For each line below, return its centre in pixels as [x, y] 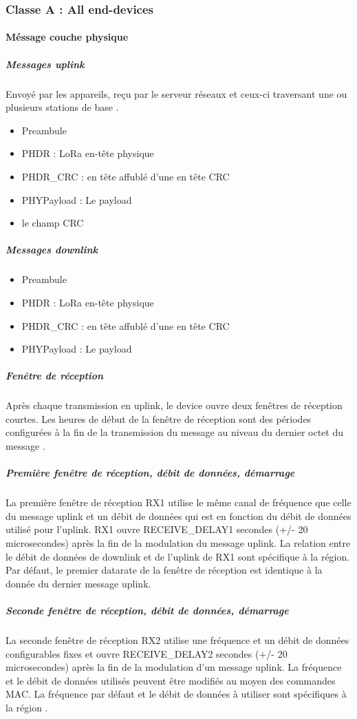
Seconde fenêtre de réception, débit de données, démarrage [147, 610]
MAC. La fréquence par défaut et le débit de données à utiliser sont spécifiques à [176, 694]
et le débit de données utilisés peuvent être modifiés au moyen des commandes [171, 680]
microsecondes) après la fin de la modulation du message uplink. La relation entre [178, 542]
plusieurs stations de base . [62, 107]
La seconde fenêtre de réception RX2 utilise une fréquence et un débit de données [177, 639]
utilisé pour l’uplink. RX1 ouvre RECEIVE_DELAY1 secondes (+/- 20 [157, 529]
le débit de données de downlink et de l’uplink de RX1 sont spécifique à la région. [178, 556]
